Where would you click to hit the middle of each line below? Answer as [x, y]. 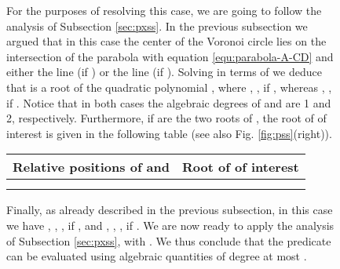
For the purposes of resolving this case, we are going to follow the [164, 10]
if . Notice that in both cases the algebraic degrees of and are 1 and [169, 102]
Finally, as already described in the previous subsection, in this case [170, 210]
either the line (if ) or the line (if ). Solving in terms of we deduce [164, 72]
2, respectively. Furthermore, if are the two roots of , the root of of [166, 118]
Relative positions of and [91, 167]
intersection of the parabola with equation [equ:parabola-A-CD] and [170, 56]
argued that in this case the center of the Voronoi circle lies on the [166, 41]
